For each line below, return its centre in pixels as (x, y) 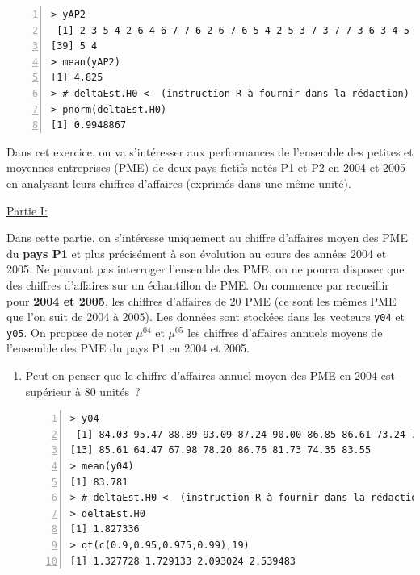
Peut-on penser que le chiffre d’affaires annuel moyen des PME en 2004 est (210, 375)
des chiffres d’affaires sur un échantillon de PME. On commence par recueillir (198, 284)
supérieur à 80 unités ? (83, 391)
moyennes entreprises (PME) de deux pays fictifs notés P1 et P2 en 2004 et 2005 (206, 167)
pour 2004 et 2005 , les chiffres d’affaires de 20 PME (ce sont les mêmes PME (202, 300)
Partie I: (27, 210)
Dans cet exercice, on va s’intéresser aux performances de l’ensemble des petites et (210, 151)
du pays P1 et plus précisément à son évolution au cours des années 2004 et (197, 253)
